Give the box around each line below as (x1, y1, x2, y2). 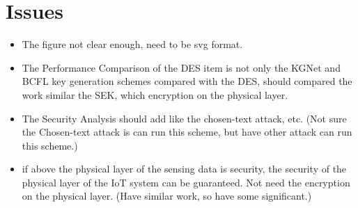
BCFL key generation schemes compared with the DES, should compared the (22, 74, 352, 88)
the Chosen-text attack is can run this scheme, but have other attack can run (22, 125, 352, 139)
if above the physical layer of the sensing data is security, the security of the (22, 161, 347, 176)
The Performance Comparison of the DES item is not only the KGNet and (22, 60, 341, 74)
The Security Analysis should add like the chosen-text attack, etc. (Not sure (22, 111, 347, 125)
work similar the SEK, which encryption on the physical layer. (22, 87, 288, 102)
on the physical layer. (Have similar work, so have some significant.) (22, 189, 312, 203)
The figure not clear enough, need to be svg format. (22, 37, 243, 51)
